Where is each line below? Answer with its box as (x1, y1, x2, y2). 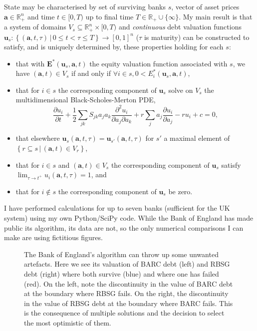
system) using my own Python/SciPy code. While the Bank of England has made (4, 213, 254, 223)
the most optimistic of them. (24, 318, 111, 328)
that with (15, 58, 45, 68)
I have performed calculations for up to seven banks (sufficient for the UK (4, 203, 230, 213)
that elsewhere (15, 133, 60, 143)
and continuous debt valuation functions (118, 21, 242, 32)
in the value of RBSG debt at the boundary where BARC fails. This (24, 298, 233, 308)
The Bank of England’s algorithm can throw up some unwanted (24, 249, 219, 259)
